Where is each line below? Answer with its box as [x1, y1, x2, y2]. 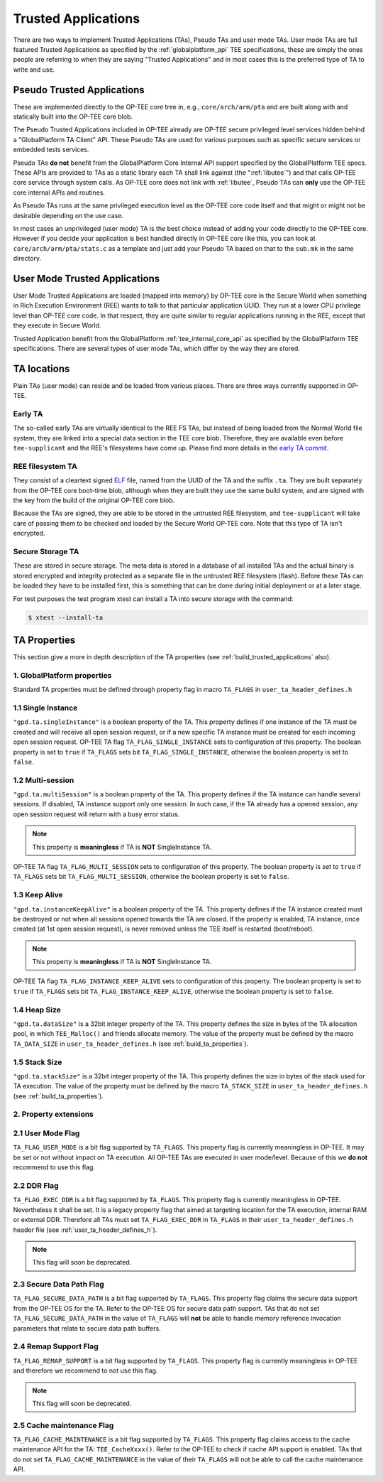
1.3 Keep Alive [13, 890, 63, 900]
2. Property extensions [13, 1109, 94, 1119]
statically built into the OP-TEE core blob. [13, 112, 133, 121]
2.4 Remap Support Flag [13, 1341, 99, 1351]
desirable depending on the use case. [13, 211, 124, 220]
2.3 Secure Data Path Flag [13, 1280, 104, 1289]
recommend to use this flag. [13, 1163, 96, 1172]
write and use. [13, 65, 55, 74]
